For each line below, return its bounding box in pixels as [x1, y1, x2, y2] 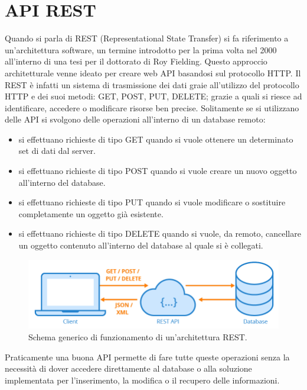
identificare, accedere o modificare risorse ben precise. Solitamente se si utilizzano [5, 101, 299, 114]
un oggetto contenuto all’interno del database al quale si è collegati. [18, 239, 263, 252]
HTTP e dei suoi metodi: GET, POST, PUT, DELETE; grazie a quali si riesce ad [5, 90, 302, 102]
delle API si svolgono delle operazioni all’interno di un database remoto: [5, 113, 266, 125]
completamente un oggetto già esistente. [18, 207, 164, 220]
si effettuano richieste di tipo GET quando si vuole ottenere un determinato [18, 133, 293, 145]
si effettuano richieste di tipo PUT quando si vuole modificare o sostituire [18, 196, 286, 208]
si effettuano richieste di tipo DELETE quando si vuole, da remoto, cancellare [18, 227, 301, 240]
